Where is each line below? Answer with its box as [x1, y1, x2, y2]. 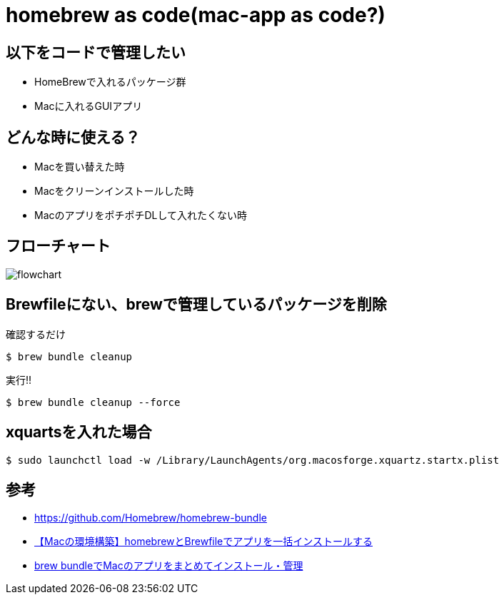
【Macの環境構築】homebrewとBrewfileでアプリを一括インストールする [34, 535, 373, 548]
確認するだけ [6, 327, 66, 340]
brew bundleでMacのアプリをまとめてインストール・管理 [34, 559, 303, 572]
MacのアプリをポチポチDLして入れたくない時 [34, 209, 248, 222]
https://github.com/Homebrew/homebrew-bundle [34, 512, 267, 524]
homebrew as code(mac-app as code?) [6, 3, 385, 27]
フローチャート [6, 237, 111, 255]
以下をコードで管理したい [6, 43, 186, 61]
